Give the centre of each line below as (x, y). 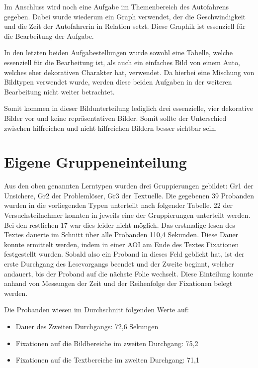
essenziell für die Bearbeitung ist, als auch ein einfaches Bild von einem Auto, (122, 62)
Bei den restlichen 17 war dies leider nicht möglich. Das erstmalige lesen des (120, 225)
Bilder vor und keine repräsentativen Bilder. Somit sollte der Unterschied (115, 118)
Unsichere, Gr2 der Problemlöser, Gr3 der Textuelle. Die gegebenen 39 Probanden (129, 195)
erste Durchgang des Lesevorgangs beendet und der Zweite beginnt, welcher (119, 264)
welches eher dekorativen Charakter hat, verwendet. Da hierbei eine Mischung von (129, 72)
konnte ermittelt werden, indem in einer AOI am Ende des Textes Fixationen (122, 244)
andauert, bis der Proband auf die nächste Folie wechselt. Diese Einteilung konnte (129, 273)
